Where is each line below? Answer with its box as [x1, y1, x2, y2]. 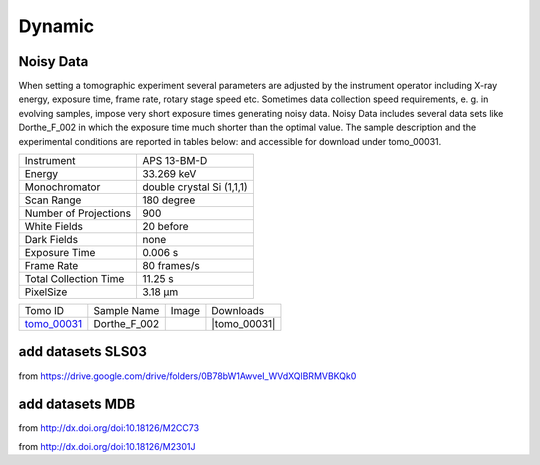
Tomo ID [24, 304, 65, 318]
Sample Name [93, 304, 160, 318]
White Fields [24, 220, 84, 234]
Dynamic [18, 15, 95, 37]
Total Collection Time [24, 272, 125, 286]
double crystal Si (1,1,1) [141, 180, 249, 194]
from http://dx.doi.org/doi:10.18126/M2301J [18, 440, 196, 452]
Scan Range [24, 193, 82, 207]
